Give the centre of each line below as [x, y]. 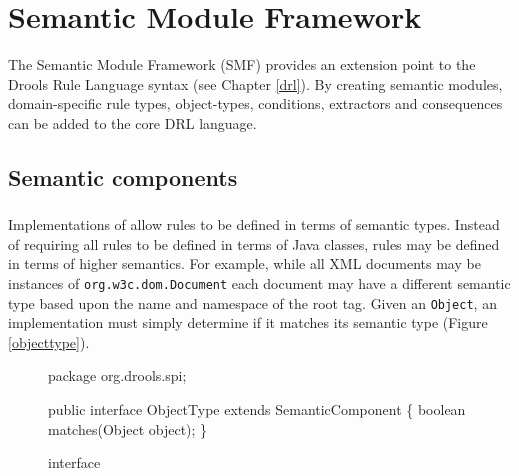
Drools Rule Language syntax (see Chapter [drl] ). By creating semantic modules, [255, 83]
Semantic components [123, 176]
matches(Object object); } [128, 428]
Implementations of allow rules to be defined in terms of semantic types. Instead [254, 224]
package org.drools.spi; [117, 375]
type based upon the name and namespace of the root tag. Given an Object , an [252, 302]
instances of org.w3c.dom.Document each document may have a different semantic [259, 282]
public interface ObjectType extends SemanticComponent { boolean [257, 409]
